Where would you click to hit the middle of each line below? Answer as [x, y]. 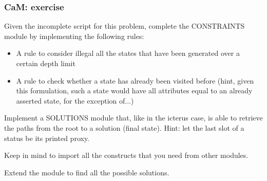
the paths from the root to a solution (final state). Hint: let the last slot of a [124, 127]
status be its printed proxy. [47, 138]
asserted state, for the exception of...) [75, 100]
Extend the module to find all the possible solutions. [87, 172]
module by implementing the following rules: [74, 36]
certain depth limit [46, 63]
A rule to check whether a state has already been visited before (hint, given [135, 80]
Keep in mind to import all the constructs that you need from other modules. [126, 155]
